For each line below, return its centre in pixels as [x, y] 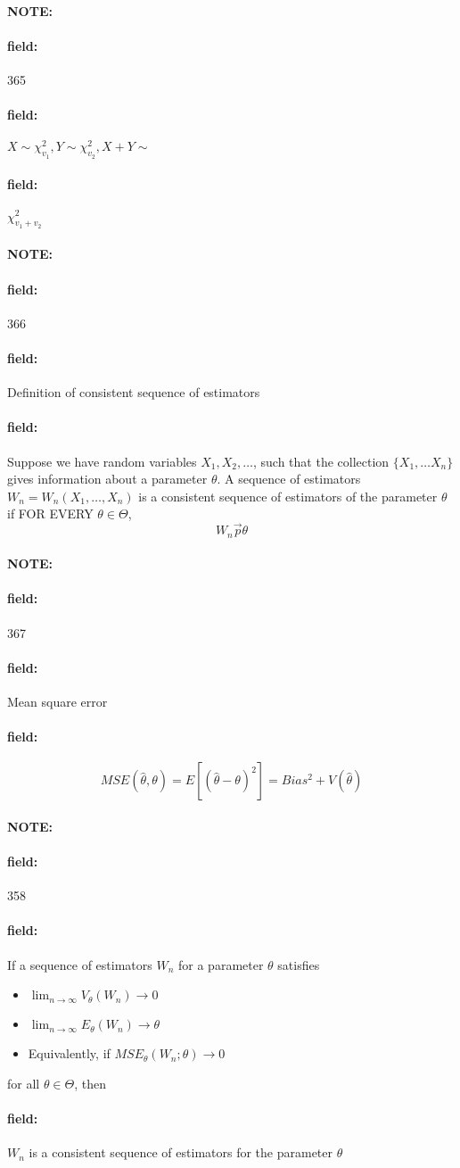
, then [90, 1083]
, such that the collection [321, 461]
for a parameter [221, 964]
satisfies [299, 964]
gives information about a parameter [107, 479]
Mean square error [57, 701]
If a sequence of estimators [80, 964]
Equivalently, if [69, 1053]
